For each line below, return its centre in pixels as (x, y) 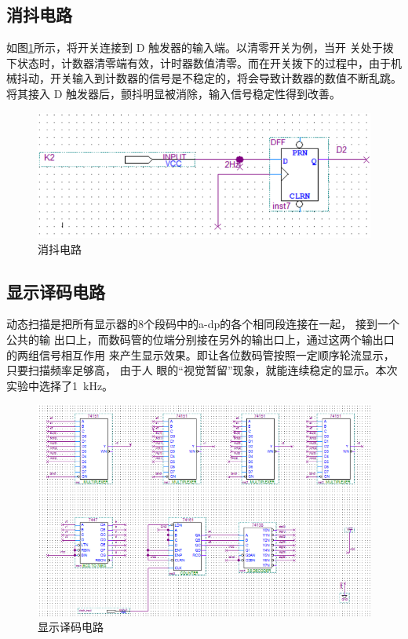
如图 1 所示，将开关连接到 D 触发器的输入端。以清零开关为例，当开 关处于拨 (200, 47)
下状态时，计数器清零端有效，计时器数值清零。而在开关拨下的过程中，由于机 (204, 62)
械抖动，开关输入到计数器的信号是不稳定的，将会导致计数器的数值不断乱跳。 (204, 78)
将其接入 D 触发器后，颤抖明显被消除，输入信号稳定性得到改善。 (174, 93)
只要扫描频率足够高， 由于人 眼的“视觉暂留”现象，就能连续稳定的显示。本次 (202, 370)
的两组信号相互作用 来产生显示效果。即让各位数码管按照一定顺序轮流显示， (200, 354)
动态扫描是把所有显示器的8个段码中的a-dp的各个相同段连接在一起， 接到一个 (203, 324)
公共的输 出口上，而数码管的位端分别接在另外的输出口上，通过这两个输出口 (200, 339)
